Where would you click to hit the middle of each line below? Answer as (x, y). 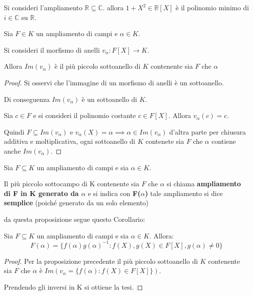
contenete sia (165, 141)
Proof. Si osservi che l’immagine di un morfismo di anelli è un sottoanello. (114, 82)
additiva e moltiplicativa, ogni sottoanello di (70, 141)
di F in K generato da (41, 193)
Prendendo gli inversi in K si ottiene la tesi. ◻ (73, 286)
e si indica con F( (114, 193)
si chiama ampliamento (204, 184)
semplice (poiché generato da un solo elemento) (76, 203)
